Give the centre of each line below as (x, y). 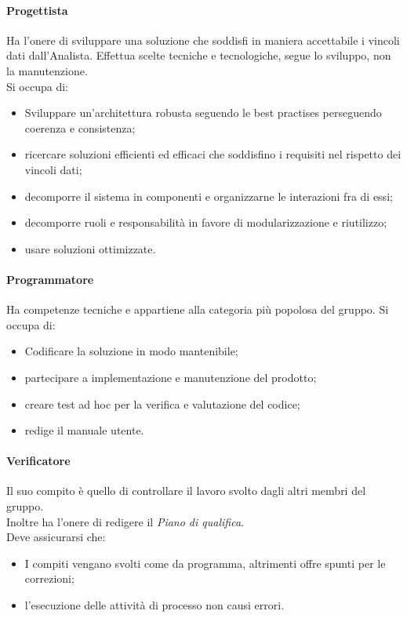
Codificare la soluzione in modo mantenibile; (131, 351)
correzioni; (49, 578)
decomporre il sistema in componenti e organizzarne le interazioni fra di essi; (209, 196)
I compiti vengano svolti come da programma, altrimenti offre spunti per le (205, 563)
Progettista (37, 10)
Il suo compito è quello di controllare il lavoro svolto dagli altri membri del (186, 491)
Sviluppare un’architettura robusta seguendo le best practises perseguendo (203, 113)
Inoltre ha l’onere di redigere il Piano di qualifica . (125, 521)
